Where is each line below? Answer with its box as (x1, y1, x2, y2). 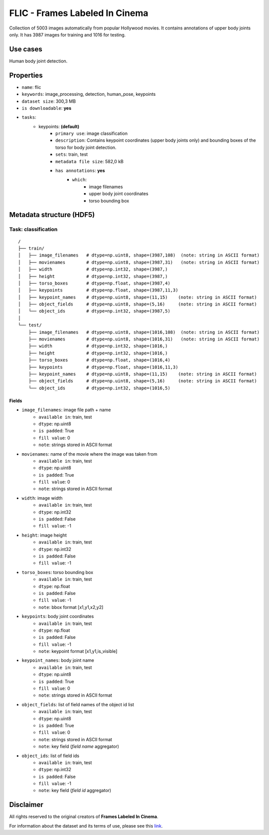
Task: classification (9, 226, 58, 233)
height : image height (21, 532, 67, 538)
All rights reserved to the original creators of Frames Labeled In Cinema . (9, 814, 159, 820)
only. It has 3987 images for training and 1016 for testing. (9, 31, 126, 37)
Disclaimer (9, 801, 43, 809)
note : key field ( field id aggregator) (38, 788, 112, 794)
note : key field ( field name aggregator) (38, 744, 120, 750)
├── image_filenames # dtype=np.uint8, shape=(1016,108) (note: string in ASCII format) (28, 329, 260, 335)
